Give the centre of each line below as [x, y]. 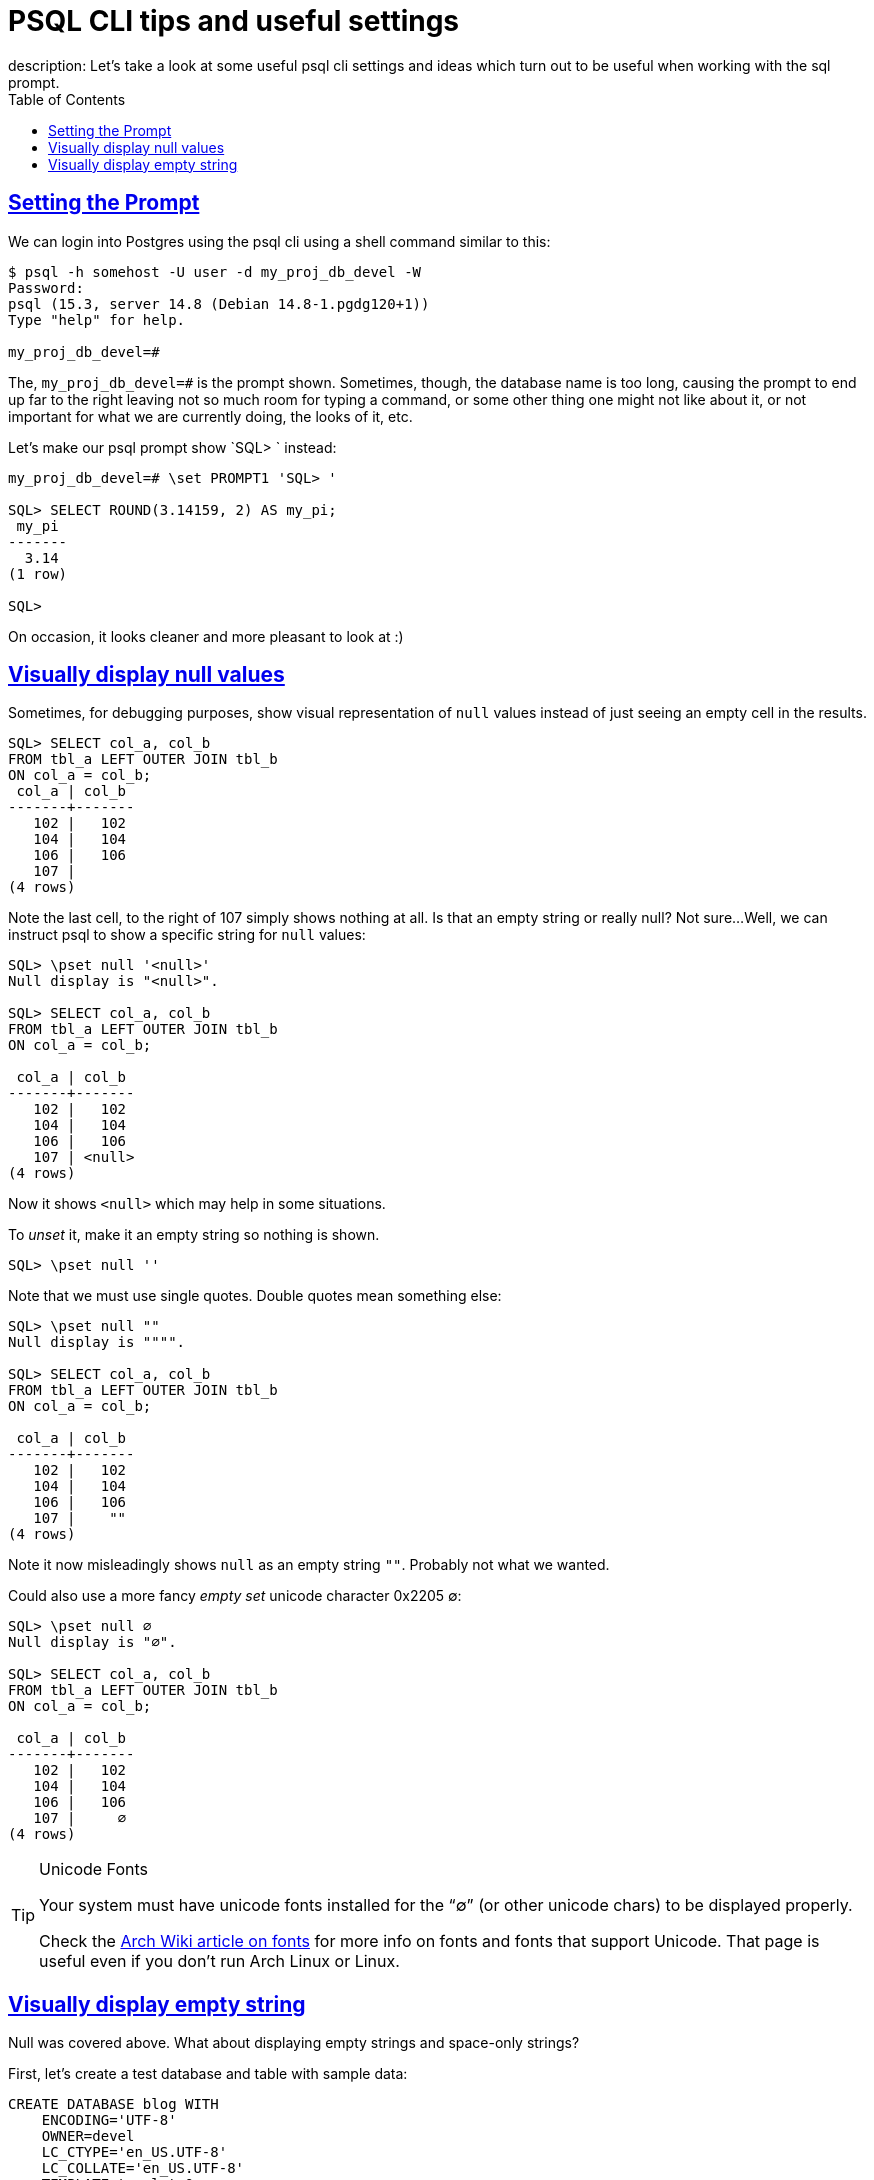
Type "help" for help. [97, 319]
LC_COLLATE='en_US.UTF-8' [143, 2168]
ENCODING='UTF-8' [109, 2120]
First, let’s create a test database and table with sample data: [208, 2074]
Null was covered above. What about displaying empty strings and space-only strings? [294, 2043]
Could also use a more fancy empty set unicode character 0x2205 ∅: [235, 1596]
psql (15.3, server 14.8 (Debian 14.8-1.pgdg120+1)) [219, 303]
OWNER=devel [88, 2136]
